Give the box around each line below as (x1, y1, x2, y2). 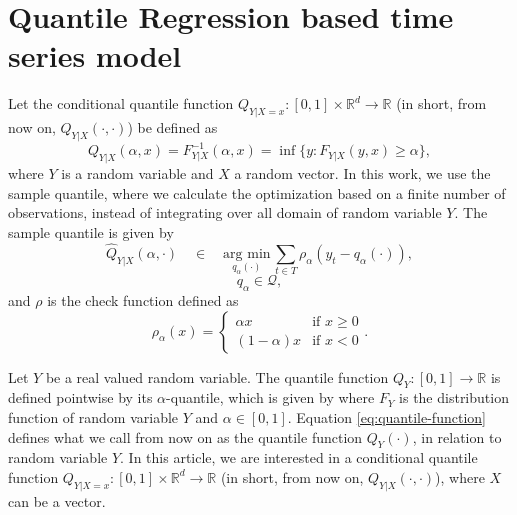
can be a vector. (8, 490, 106, 511)
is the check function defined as (47, 289, 239, 310)
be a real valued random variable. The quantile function (45, 366, 389, 387)
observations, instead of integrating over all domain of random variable (8, 202, 442, 223)
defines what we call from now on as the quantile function (8, 426, 363, 447)
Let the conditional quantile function (8, 93, 234, 114)
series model (8, 35, 182, 76)
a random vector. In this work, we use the (234, 163, 491, 184)
